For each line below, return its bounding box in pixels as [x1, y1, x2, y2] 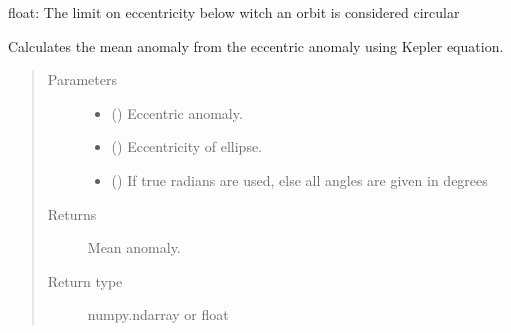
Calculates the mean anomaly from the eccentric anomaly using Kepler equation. [8, 35, 504, 56]
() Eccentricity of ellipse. [111, 136, 263, 157]
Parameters [47, 69, 117, 90]
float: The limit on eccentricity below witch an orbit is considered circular [8, 2, 460, 22]
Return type [47, 270, 123, 291]
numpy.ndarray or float [87, 304, 229, 325]
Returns [47, 203, 97, 224]
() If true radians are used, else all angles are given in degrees [111, 169, 488, 190]
